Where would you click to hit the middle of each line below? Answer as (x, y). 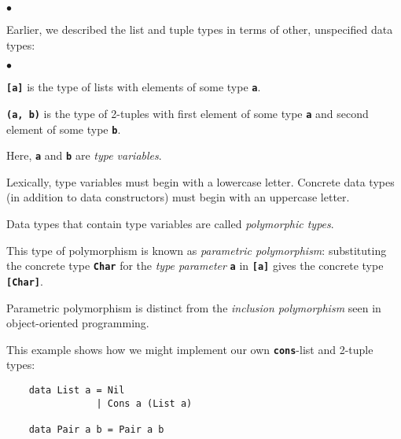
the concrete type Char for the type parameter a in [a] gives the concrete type (195, 266)
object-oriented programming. (78, 323)
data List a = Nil (77, 390)
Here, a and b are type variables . (84, 155)
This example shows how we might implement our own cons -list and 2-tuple (190, 349)
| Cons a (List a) (144, 403)
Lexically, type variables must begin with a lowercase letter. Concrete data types (200, 181)
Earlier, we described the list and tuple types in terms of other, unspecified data (200, 29)
